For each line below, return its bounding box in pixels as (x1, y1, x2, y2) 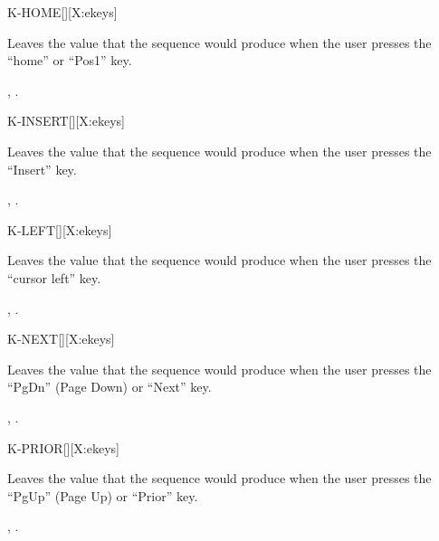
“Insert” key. (7, 159, 77, 178)
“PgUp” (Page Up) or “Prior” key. (7, 486, 198, 505)
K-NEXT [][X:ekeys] (7, 329, 115, 348)
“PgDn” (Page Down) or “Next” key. (7, 377, 212, 396)
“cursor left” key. (7, 268, 101, 287)
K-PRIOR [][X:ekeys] (7, 438, 119, 457)
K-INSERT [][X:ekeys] (7, 111, 125, 130)
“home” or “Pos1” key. (7, 51, 132, 70)
